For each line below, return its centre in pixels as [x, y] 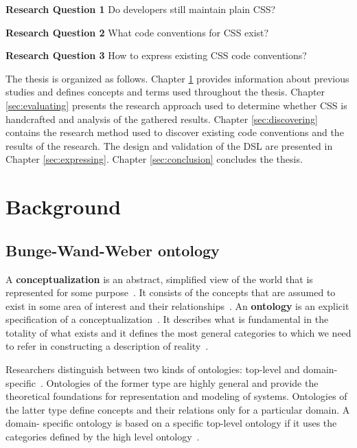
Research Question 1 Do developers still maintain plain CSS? [141, 9]
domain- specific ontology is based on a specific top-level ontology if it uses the [171, 423]
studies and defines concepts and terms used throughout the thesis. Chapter [165, 92]
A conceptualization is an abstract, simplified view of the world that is [159, 279]
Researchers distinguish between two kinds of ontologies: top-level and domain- [172, 369]
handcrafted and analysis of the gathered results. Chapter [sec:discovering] [162, 119]
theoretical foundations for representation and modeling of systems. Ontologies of [176, 396]
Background [64, 206]
